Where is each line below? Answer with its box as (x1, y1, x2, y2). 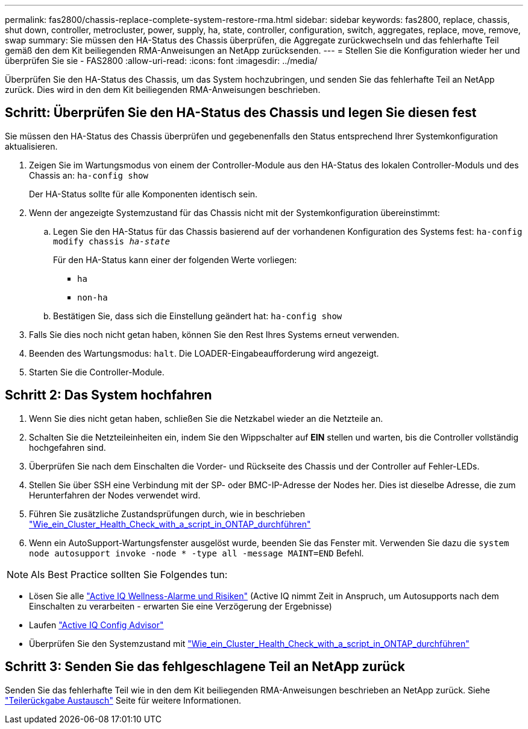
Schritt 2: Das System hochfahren (5, 387, 212, 403)
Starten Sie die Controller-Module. (29, 366, 165, 377)
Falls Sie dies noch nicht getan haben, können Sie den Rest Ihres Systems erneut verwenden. (29, 329, 400, 340)
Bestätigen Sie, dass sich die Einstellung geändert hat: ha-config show (53, 310, 342, 321)
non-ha (77, 292, 108, 302)
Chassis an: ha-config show (29, 170, 148, 180)
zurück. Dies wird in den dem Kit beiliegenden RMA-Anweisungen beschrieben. (5, 84, 321, 95)
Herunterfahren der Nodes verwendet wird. (29, 489, 201, 500)
